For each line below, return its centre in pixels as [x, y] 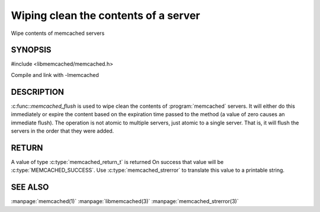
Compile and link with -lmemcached [55, 75]
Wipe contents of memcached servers [58, 33]
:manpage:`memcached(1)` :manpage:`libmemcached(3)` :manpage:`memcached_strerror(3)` [125, 201]
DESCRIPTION [38, 92]
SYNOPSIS [31, 50]
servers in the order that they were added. [63, 131]
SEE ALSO [30, 187]
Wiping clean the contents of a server [105, 15]
